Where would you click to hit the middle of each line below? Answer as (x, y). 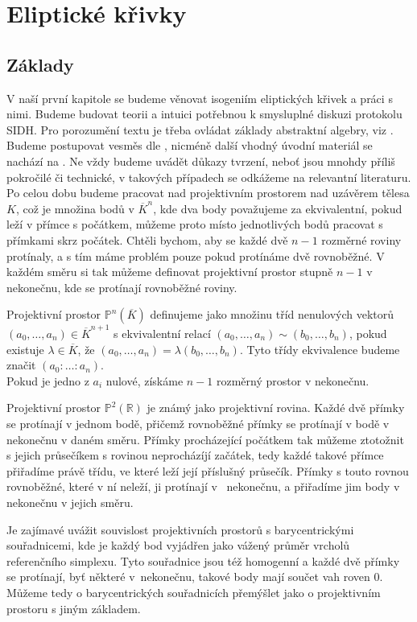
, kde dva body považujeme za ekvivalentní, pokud (278, 208)
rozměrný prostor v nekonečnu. (293, 380)
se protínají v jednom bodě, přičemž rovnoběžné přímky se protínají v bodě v (198, 423)
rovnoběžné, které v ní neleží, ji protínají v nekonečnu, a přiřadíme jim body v (203, 486)
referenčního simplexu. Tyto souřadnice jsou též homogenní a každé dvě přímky (203, 560)
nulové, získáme (145, 380)
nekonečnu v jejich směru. (70, 502)
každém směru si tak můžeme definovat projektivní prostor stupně (170, 272)
